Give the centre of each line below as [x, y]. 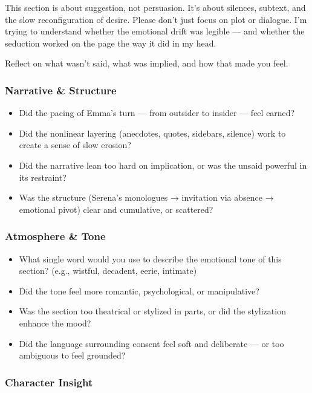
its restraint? [43, 177]
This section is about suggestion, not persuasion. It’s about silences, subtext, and [155, 7]
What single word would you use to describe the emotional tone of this [150, 258]
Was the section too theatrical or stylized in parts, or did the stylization [152, 311]
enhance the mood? [55, 323]
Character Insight [49, 382]
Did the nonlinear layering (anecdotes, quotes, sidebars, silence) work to [152, 133]
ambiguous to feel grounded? [72, 355]
